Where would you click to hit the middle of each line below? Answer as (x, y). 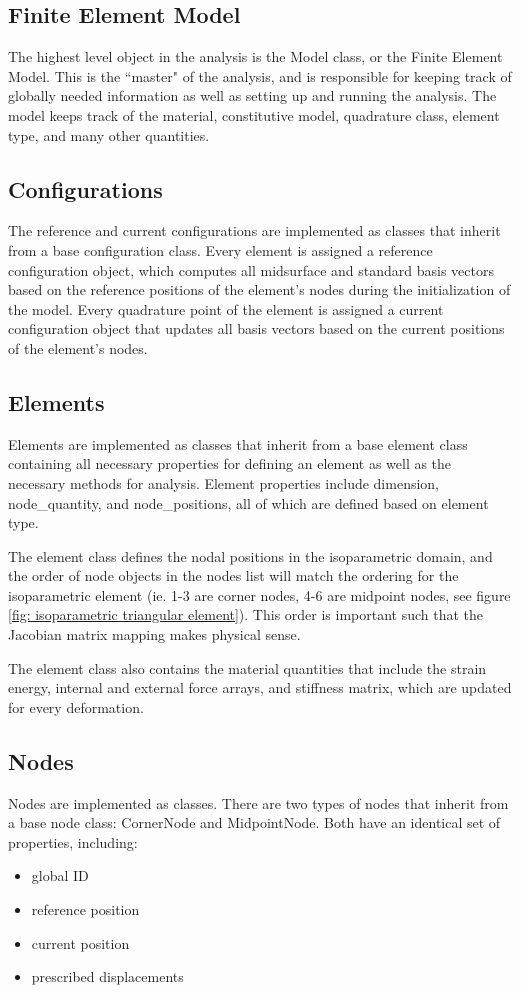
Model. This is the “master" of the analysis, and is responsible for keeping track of (260, 75)
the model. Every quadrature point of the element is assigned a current (226, 308)
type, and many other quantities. (109, 134)
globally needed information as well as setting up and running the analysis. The (252, 95)
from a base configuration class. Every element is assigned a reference (220, 249)
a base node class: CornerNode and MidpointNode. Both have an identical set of (254, 822)
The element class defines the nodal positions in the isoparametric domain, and (250, 555)
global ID (60, 875)
